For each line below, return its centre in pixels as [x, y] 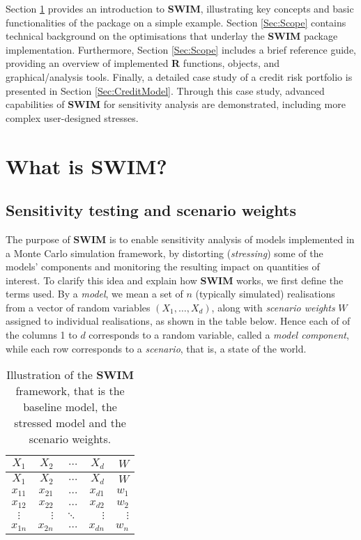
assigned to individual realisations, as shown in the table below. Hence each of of [178, 321]
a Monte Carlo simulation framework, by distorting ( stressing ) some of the [164, 253]
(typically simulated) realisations [265, 294]
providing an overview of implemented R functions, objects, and [143, 63]
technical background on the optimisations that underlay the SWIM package [172, 36]
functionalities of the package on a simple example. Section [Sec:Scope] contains [176, 22]
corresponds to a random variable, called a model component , [219, 335]
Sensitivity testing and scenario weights [151, 210]
